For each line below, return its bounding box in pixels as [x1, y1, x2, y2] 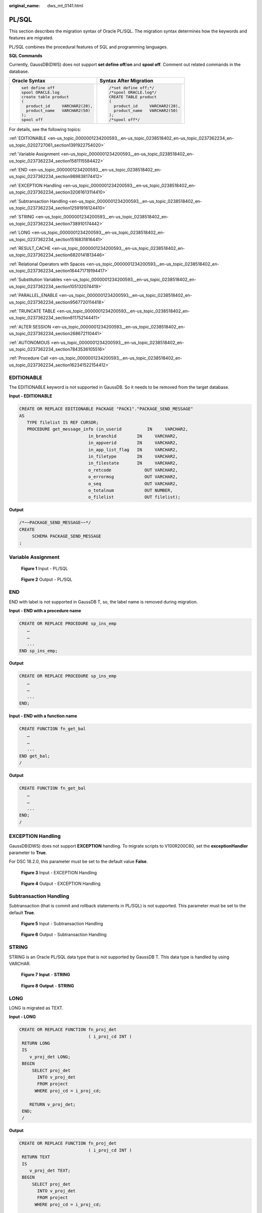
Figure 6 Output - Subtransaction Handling [21, 932, 107, 937]
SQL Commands [9, 53, 43, 59]
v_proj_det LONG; [29, 1054, 71, 1060]
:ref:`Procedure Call [9, 355, 49, 361]
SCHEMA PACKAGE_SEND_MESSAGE [32, 534, 101, 539]
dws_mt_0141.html [47, 3, 83, 8]
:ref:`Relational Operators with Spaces [9, 261, 85, 267]
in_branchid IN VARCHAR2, [88, 433, 178, 439]
